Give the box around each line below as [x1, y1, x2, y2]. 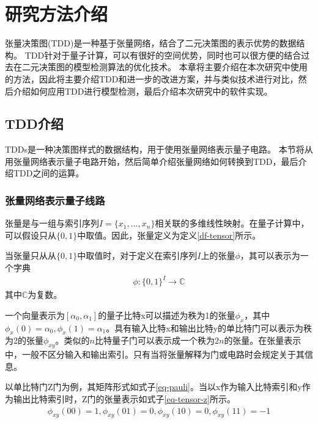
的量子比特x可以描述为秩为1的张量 [98, 308, 235, 321]
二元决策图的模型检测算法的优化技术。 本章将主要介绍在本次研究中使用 [21, 60, 308, 73]
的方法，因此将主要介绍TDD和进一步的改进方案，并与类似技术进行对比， [5, 72, 298, 85]
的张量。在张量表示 [224, 334, 301, 347]
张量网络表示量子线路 [5, 193, 105, 208]
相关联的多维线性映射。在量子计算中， [155, 217, 309, 230]
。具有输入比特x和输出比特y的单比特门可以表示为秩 [106, 321, 312, 334]
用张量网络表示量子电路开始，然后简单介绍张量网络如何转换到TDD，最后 [5, 154, 298, 167]
